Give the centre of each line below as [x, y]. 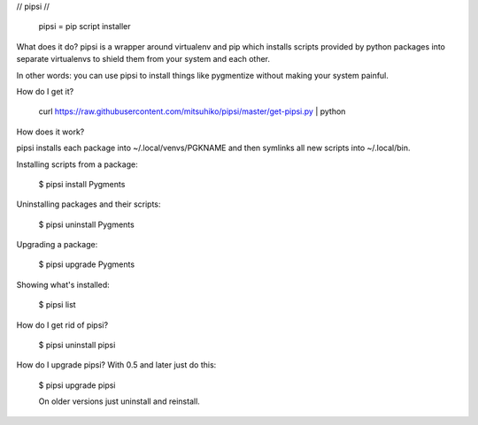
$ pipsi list [57, 305]
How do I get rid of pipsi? [62, 325]
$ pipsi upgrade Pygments [87, 264]
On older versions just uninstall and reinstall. [119, 401]
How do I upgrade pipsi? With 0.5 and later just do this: [116, 365]
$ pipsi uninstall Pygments [86, 224]
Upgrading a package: [57, 245]
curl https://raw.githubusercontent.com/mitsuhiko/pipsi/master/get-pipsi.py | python [192, 111]
